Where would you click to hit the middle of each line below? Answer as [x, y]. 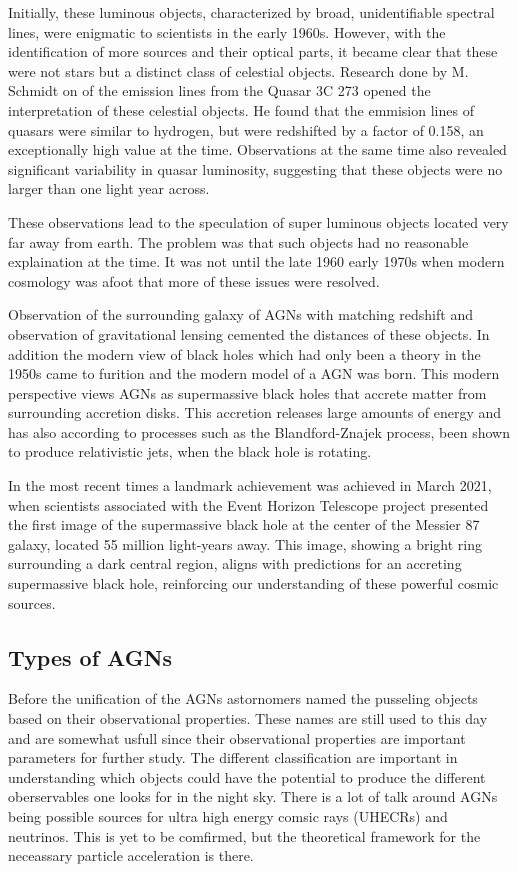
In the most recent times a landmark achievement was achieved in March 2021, [250, 485]
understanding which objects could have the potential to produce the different [247, 776]
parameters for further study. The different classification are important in [233, 757]
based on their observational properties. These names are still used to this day [248, 718]
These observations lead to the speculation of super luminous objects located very [258, 221]
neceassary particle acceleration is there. [131, 855]
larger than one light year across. [109, 188]
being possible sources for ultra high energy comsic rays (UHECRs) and [228, 815]
